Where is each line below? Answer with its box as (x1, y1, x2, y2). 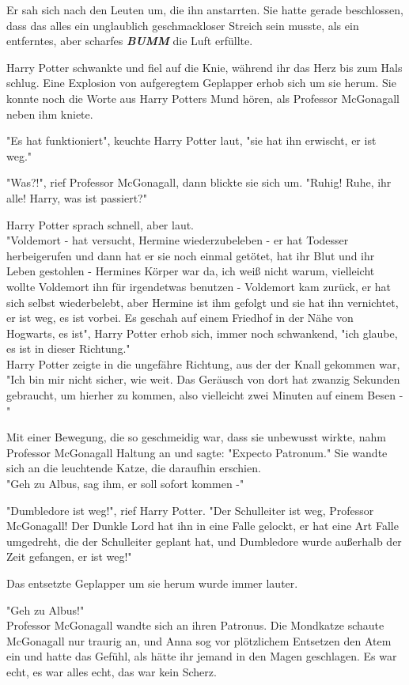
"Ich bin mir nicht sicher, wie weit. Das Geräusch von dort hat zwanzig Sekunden (6, 371, 400, 388)
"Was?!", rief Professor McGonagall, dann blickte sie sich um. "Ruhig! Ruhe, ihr (6, 174, 392, 191)
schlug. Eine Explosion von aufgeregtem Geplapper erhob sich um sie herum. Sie (6, 74, 396, 91)
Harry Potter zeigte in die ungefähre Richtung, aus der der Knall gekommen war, (6, 355, 400, 372)
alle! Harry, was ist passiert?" (6, 189, 147, 206)
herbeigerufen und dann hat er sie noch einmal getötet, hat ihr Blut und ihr (6, 247, 375, 263)
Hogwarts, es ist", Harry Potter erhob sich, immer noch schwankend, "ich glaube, (6, 324, 398, 341)
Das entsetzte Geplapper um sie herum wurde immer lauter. (6, 575, 298, 591)
